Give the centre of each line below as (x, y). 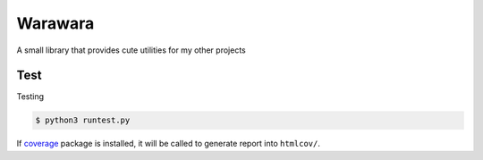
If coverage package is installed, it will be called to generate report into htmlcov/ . (169, 144)
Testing (30, 97)
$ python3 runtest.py (83, 120)
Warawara (55, 23)
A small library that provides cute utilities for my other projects (131, 50)
